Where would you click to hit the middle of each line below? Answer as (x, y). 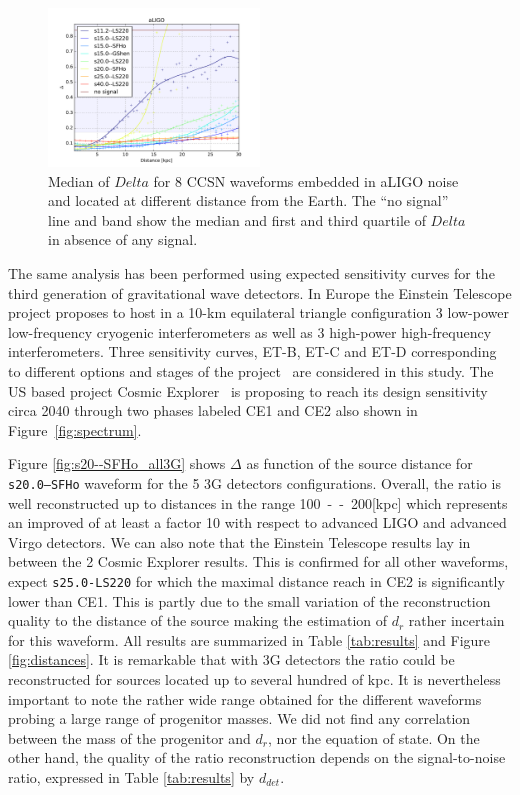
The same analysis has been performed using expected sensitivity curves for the (251, 272)
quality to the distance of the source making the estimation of (198, 620)
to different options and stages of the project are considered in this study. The (251, 370)
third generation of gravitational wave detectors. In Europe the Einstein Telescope (260, 292)
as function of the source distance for (359, 463)
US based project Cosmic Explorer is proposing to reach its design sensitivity (248, 390)
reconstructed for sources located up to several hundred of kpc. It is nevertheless (254, 678)
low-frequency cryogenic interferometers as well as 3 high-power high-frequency (250, 331)
